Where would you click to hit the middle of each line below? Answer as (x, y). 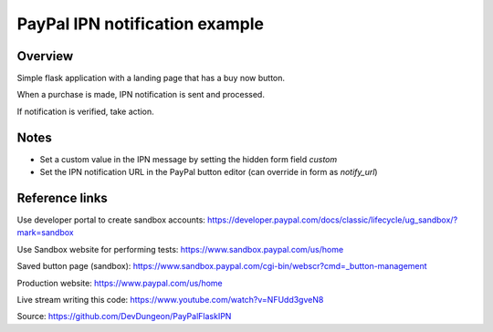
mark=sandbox (45, 233)
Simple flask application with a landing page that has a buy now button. (151, 78)
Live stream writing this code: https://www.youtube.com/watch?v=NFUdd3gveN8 (170, 300)
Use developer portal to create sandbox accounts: (111, 220)
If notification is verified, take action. (85, 111)
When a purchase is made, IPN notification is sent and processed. (141, 95)
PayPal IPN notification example (141, 24)
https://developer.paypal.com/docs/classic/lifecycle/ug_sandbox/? (332, 220)
